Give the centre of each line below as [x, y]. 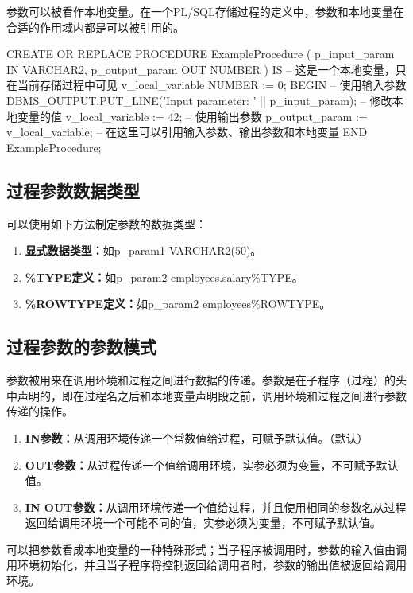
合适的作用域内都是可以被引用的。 [95, 27]
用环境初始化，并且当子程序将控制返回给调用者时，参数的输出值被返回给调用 [206, 565]
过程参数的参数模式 [81, 347]
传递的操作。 [40, 411]
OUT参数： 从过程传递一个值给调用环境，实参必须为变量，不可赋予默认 [212, 464]
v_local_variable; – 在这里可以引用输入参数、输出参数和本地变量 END [187, 132]
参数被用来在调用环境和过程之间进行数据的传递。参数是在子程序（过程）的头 [206, 380]
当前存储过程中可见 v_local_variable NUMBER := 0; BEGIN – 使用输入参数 [212, 85]
